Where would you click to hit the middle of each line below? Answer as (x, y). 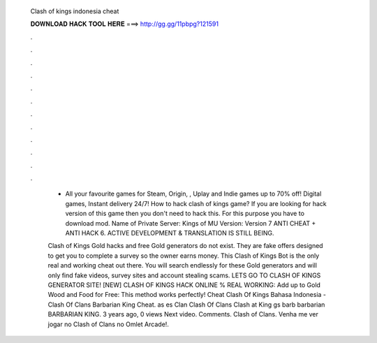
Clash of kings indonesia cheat (75, 11)
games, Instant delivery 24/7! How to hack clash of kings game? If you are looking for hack (196, 203)
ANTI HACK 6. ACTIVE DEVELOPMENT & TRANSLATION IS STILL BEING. (170, 233)
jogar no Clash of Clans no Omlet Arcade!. (108, 324)
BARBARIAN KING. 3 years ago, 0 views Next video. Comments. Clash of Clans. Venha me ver (183, 314)
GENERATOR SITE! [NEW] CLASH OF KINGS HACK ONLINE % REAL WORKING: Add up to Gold (184, 285)
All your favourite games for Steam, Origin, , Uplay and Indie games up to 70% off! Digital (193, 194)
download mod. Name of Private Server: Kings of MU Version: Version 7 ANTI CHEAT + (191, 223)
